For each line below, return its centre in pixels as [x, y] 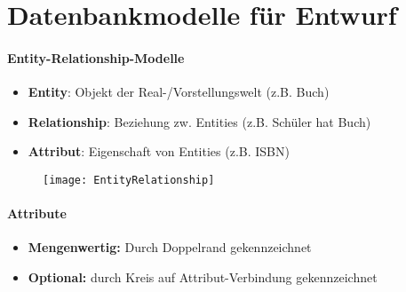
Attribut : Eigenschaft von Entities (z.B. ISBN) [159, 151]
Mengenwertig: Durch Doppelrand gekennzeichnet [170, 247]
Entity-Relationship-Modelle [96, 57]
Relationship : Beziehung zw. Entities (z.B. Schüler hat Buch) [199, 121]
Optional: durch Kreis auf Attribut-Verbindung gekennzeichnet [203, 277]
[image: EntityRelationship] [129, 180]
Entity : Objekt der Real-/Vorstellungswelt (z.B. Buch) [179, 92]
